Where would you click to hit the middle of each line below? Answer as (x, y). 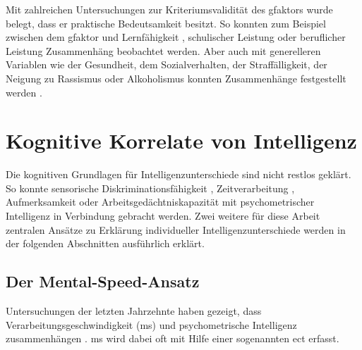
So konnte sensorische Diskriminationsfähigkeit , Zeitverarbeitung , (150, 188)
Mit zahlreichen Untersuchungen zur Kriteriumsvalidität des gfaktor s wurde (169, 9)
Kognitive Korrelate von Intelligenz (181, 140)
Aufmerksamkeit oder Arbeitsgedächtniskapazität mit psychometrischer (160, 202)
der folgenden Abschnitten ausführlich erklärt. (105, 243)
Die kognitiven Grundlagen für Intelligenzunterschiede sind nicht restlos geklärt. (179, 174)
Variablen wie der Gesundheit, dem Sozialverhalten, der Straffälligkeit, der (167, 64)
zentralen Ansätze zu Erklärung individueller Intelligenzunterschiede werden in (176, 229)
